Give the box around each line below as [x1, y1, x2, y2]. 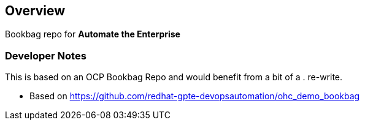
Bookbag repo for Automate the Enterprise [5, 29, 180, 40]
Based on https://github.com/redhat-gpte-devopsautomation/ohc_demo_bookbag [29, 91, 360, 102]
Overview [5, 3, 66, 18]
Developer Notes [5, 49, 86, 62]
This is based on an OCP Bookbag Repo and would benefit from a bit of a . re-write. [5, 72, 343, 83]
